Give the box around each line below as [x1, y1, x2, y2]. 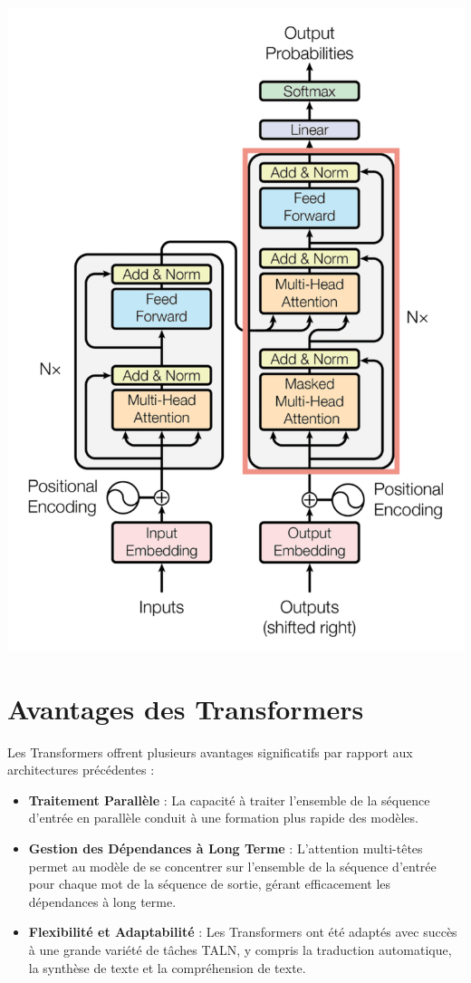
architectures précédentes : [7, 760, 155, 779]
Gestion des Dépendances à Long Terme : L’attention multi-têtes [28, 838, 423, 857]
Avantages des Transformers [7, 689, 364, 727]
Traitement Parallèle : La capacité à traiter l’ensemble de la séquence [28, 790, 430, 809]
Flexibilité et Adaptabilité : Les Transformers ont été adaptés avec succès [28, 922, 457, 941]
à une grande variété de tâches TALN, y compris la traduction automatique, [28, 940, 452, 959]
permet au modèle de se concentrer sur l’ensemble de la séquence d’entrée [28, 856, 437, 875]
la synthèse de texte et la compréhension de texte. [28, 958, 306, 977]
